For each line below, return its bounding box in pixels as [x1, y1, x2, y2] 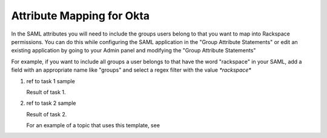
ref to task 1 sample [26, 77, 75, 84]
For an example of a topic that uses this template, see [26, 122, 160, 129]
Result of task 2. [26, 110, 67, 118]
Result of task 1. [26, 88, 66, 96]
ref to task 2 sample [26, 99, 76, 107]
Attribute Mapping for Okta [11, 9, 150, 22]
